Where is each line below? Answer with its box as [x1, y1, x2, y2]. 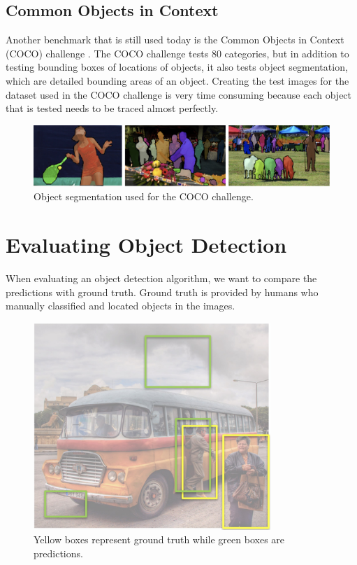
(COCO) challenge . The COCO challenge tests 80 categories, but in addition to [6, 46, 349, 60]
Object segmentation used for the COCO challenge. [34, 189, 254, 204]
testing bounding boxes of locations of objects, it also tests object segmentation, [6, 60, 348, 74]
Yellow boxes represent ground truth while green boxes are [34, 532, 285, 547]
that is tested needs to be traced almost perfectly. [6, 101, 219, 116]
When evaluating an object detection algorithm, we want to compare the [6, 270, 317, 285]
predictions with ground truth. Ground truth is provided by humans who [6, 284, 319, 299]
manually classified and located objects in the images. [6, 298, 235, 313]
